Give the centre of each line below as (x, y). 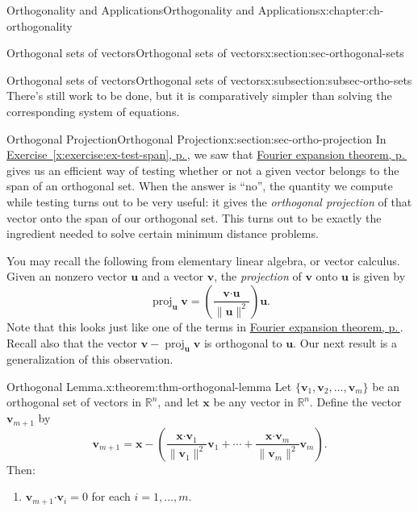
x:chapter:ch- (352, 10)
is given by (379, 276)
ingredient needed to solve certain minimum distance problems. (163, 233)
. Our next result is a (345, 342)
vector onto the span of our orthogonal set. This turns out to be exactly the (194, 217)
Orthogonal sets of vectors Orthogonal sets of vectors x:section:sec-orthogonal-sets (205, 53)
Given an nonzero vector (67, 276)
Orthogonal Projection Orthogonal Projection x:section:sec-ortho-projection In (196, 138)
